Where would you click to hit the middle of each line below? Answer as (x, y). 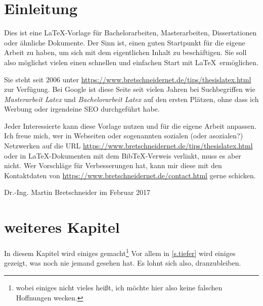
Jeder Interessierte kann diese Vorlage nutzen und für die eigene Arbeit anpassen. (130, 125)
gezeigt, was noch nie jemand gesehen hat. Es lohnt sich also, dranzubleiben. (123, 263)
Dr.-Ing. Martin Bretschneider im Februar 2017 (77, 192)
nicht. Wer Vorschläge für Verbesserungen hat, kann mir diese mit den (113, 165)
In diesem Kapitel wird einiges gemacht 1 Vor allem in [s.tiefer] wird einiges (120, 252)
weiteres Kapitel (62, 227)
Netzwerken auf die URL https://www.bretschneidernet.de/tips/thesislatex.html (128, 146)
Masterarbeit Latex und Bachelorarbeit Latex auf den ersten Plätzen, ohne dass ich (131, 99)
